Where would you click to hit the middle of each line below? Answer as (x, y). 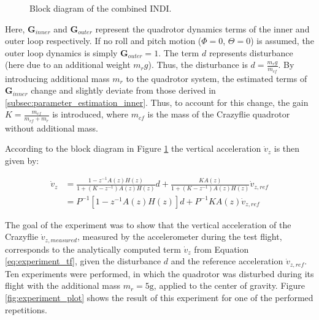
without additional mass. (52, 128)
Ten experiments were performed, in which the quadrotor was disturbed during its (159, 273)
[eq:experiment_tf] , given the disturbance (83, 261)
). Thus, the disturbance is (198, 65)
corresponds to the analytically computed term (93, 249)
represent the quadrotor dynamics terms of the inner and (202, 28)
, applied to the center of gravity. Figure (229, 285)
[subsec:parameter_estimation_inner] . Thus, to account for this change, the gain (157, 102)
